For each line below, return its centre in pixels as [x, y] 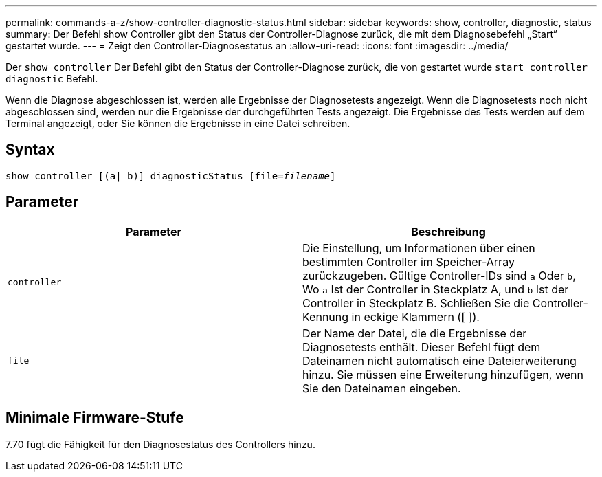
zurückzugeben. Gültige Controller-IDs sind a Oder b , [439, 275]
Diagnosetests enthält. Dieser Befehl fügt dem [422, 347]
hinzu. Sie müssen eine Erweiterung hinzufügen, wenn [443, 374]
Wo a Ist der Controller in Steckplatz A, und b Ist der [436, 289]
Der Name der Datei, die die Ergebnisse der [415, 333]
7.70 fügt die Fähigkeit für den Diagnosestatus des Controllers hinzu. [160, 444]
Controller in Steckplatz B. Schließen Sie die [416, 303]
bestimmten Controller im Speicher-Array [409, 262]
